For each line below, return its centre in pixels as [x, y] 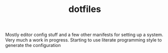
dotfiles [85, 9]
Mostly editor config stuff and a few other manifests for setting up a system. [84, 35]
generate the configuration [33, 45]
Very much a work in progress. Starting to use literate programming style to [84, 40]
